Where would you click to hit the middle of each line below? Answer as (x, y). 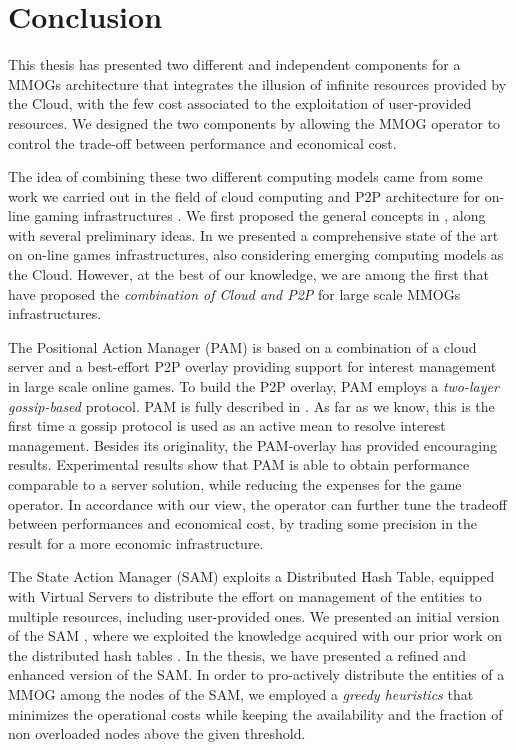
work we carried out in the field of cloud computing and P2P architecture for (244, 195)
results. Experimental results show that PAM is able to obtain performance (239, 464)
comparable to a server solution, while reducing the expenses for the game (235, 484)
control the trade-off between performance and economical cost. (202, 142)
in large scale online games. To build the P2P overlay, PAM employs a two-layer (253, 386)
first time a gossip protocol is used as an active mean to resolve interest (227, 425)
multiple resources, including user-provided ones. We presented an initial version (254, 615)
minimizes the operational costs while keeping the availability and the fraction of (255, 713)
